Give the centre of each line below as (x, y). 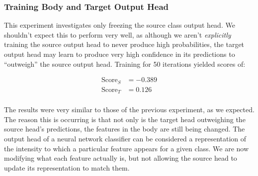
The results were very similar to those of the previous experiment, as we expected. (129, 110)
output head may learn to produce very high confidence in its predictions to (120, 54)
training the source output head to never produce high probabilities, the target (124, 44)
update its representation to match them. (67, 167)
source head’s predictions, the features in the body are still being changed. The (125, 129)
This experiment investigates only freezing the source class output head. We (120, 25)
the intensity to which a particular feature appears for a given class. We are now (127, 148)
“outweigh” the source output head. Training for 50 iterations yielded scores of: (125, 64)
